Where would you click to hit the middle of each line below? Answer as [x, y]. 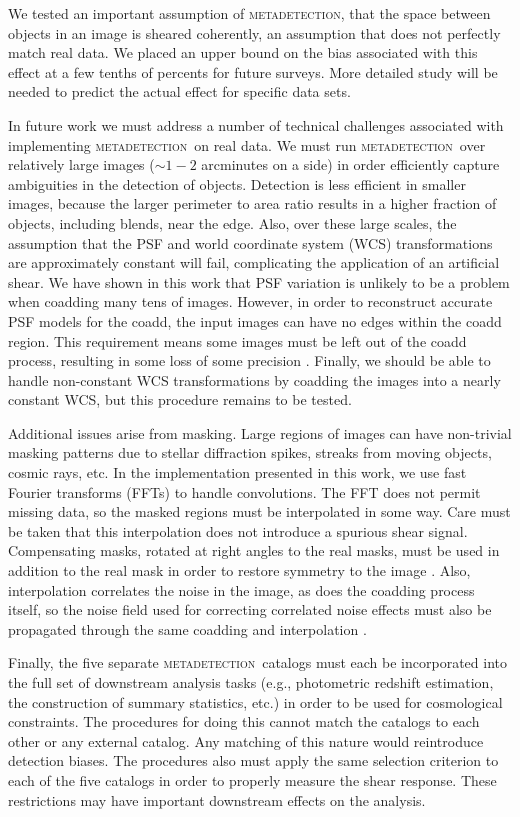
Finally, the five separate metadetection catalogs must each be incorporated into [258, 662]
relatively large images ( [81, 164]
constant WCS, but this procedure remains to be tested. [180, 399]
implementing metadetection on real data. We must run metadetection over [247, 144]
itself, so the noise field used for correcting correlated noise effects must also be [250, 609]
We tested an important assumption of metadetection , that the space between [249, 13]
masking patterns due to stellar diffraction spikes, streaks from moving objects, [250, 452]
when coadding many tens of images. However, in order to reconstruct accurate [250, 301]
